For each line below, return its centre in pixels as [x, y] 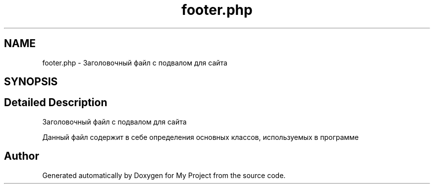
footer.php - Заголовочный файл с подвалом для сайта [135, 63]
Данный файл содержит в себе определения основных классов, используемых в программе [201, 137]
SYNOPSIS [31, 82]
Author [22, 156]
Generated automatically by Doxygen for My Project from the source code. [164, 175]
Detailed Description [56, 103]
